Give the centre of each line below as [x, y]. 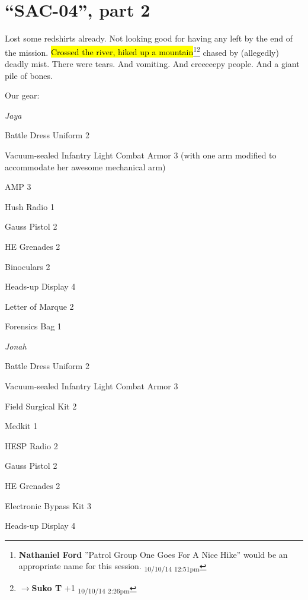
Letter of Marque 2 [39, 306]
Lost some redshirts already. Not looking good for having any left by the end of [149, 38]
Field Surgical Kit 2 [41, 406]
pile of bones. [29, 75]
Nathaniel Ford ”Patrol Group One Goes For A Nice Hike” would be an [153, 554]
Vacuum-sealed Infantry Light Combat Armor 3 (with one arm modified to [141, 155]
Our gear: [22, 95]
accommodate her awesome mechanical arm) [85, 166]
